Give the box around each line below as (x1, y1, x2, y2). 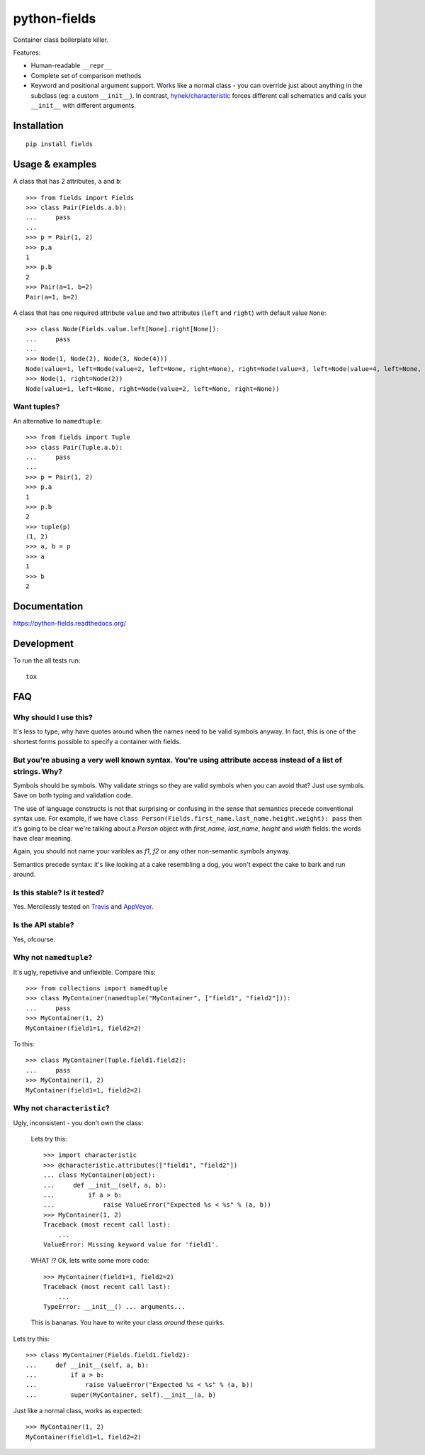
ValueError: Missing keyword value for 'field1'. (43, 1240, 220, 1249)
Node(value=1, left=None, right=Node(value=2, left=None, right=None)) (25, 385, 280, 393)
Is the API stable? (13, 920, 74, 930)
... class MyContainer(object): (43, 1171, 156, 1179)
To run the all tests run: (13, 656, 81, 665)
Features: (13, 48, 41, 57)
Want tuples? (13, 402, 60, 411)
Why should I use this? (13, 713, 93, 722)
